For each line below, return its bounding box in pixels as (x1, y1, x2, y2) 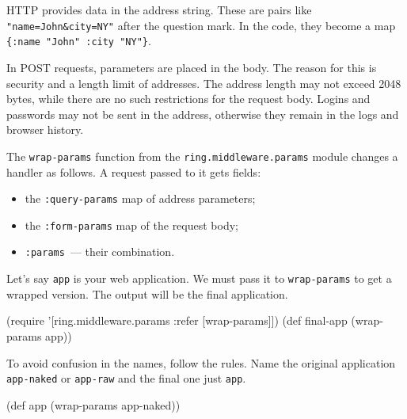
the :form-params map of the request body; (25, 216, 238, 233)
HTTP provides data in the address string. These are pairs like (6, 2, 312, 17)
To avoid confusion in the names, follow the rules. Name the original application (6, 354, 396, 371)
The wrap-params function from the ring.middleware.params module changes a (6, 147, 398, 164)
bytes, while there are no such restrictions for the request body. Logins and (6, 90, 371, 107)
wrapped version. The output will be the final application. (6, 285, 288, 302)
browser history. (6, 121, 84, 138)
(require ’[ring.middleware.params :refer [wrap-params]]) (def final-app (6, 312, 348, 329)
